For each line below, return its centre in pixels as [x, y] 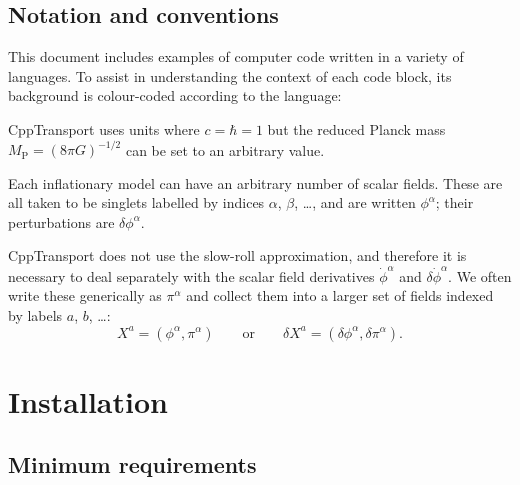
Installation [88, 400]
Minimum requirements [132, 464]
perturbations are [61, 221]
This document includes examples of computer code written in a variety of [236, 56]
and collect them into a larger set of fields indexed [340, 295]
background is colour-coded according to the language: [175, 95]
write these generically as [85, 295]
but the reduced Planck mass [356, 128]
